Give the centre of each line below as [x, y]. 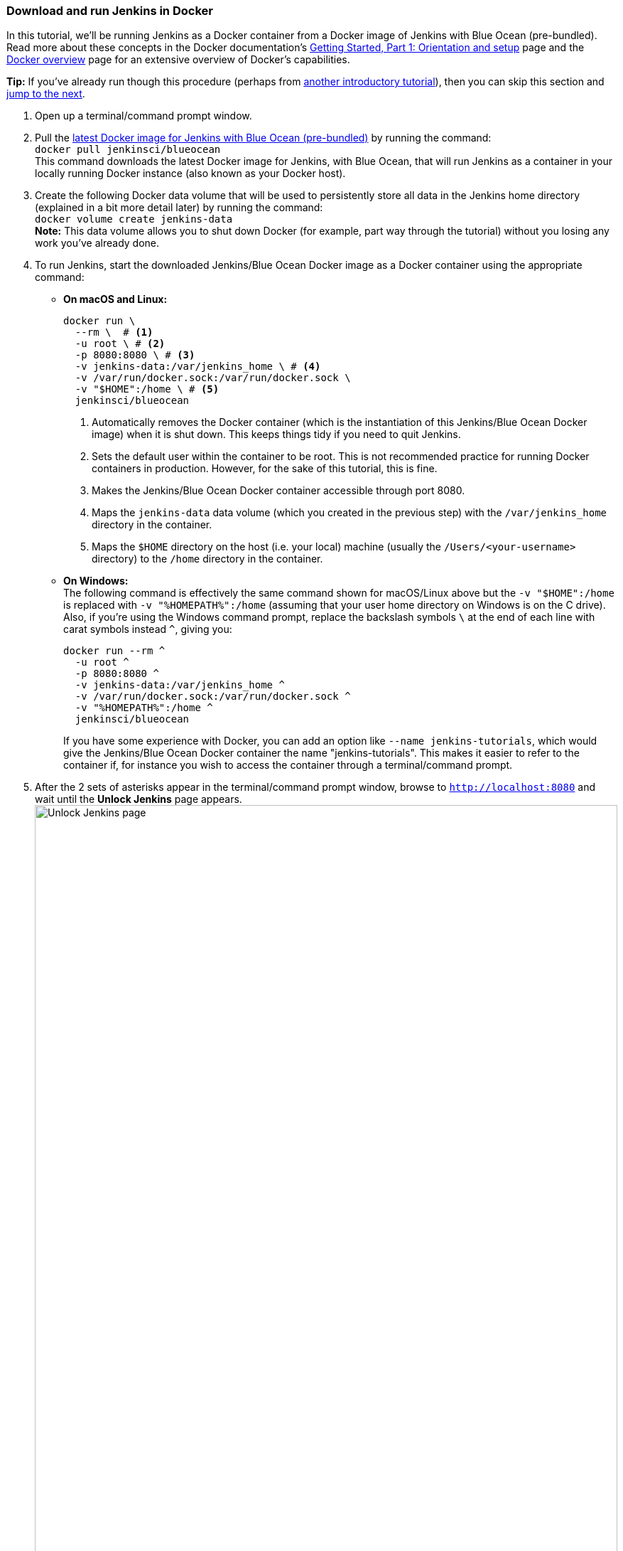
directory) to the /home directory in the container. [207, 559]
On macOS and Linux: [115, 299]
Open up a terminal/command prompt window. [143, 116]
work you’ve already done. [97, 243]
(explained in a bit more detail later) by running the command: [179, 208]
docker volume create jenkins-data [134, 219]
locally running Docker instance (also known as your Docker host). [190, 174]
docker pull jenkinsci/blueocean [128, 150]
